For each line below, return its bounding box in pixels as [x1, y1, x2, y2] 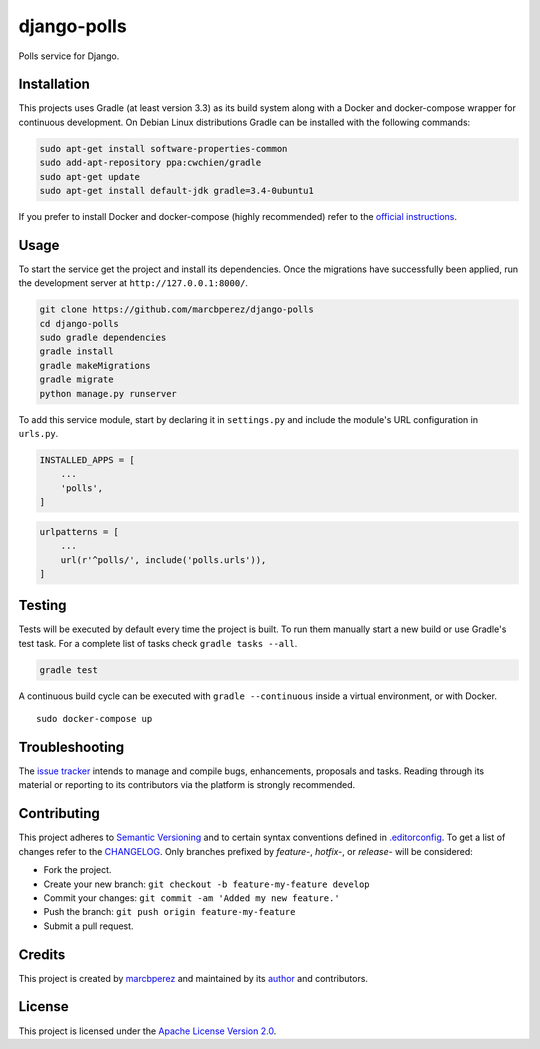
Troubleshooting [18, 738, 125, 755]
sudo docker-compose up [36, 713, 153, 725]
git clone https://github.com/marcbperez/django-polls [39, 304, 314, 315]
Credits [18, 946, 66, 963]
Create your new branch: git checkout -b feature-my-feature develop [43, 878, 370, 890]
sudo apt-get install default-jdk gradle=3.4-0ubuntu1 [39, 185, 314, 196]
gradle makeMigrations [39, 360, 151, 371]
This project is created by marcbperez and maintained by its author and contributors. [18, 972, 369, 984]
